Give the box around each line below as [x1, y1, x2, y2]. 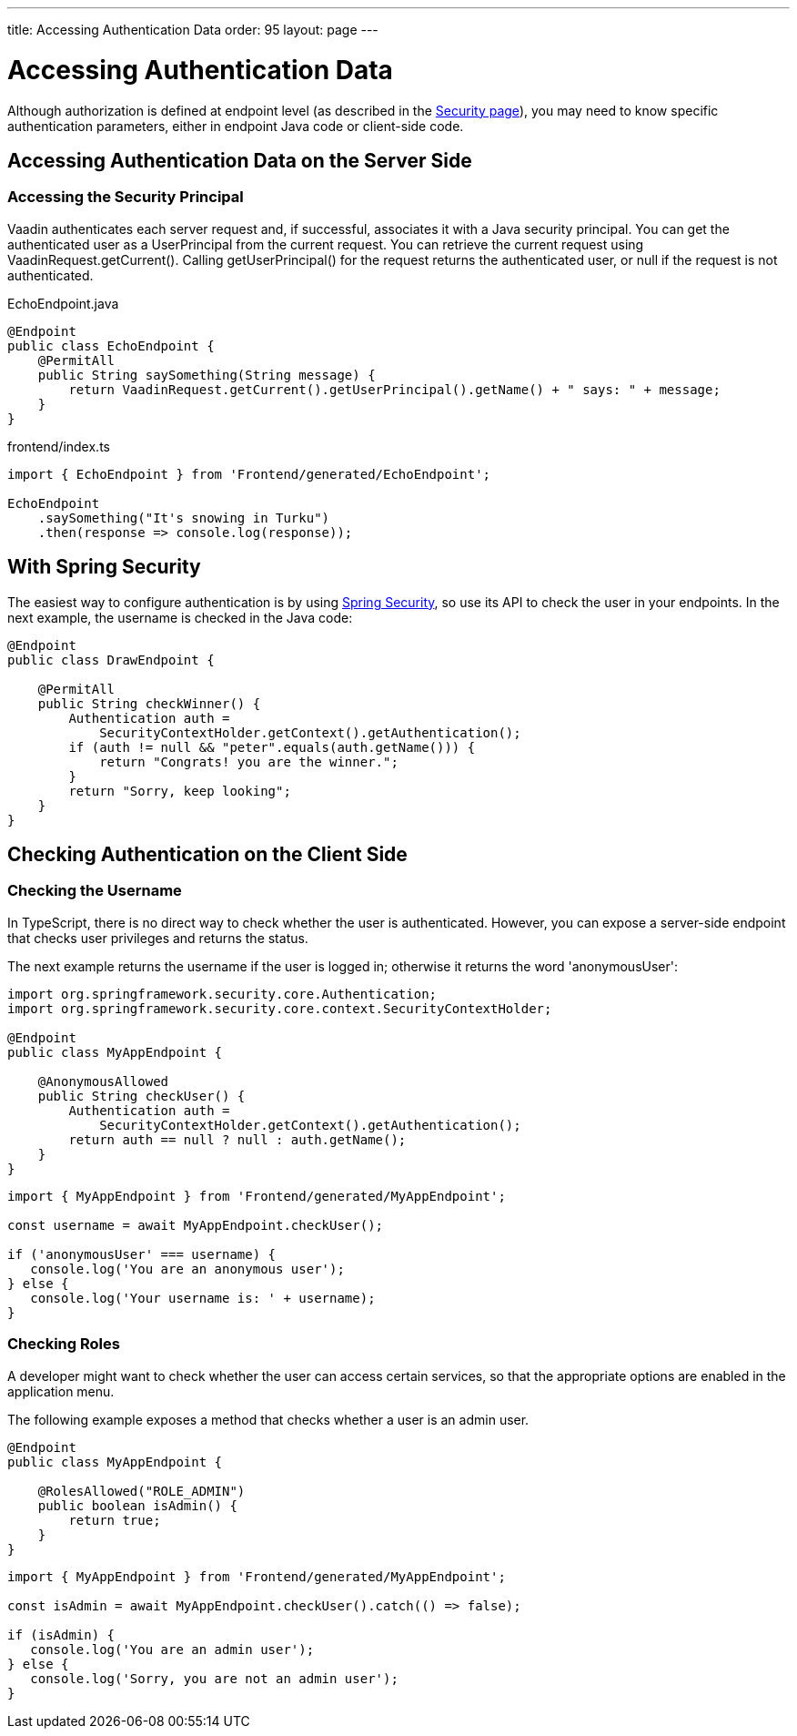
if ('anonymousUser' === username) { [7, 1246, 277, 1262]
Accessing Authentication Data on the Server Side [7, 148, 472, 172]
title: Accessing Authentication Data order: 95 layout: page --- [7, 22, 378, 37]
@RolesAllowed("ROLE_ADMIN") [37, 1483, 246, 1498]
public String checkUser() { [37, 1088, 246, 1103]
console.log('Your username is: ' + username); [30, 1290, 376, 1305]
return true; [68, 1512, 161, 1528]
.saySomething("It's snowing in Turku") [37, 510, 330, 525]
